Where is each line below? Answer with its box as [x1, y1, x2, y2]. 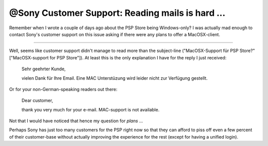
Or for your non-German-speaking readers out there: [9, 86, 118, 92]
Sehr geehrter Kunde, [21, 66, 66, 72]
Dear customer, [21, 97, 53, 103]
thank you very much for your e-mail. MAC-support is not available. [21, 106, 160, 112]
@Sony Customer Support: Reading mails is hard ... [9, 7, 226, 18]
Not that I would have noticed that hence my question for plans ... [9, 118, 143, 124]
